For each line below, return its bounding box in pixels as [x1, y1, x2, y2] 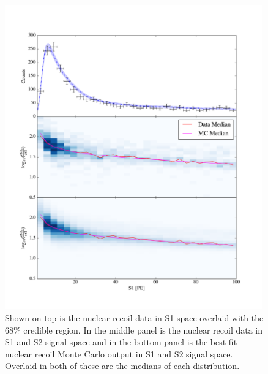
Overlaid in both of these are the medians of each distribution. [5, 359, 240, 372]
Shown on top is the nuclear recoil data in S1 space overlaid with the [5, 311, 264, 324]
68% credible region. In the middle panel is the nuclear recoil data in [5, 323, 263, 336]
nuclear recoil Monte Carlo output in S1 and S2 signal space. [5, 347, 233, 360]
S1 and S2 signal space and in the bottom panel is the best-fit [5, 335, 237, 348]
